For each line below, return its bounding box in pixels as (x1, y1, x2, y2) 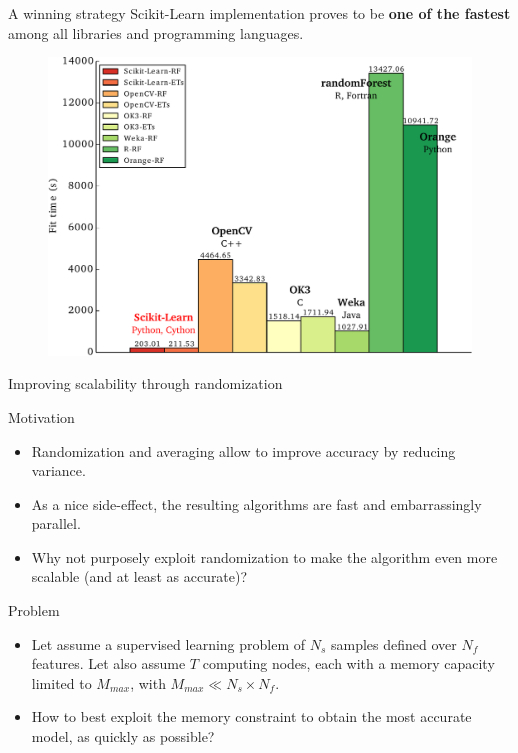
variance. (31, 460, 86, 481)
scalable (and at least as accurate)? (31, 566, 248, 587)
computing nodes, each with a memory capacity (202, 653, 495, 674)
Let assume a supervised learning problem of (31, 633, 306, 654)
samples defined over (330, 633, 457, 654)
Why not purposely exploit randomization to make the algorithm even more (31, 546, 498, 567)
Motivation (8, 406, 75, 427)
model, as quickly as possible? (31, 726, 215, 747)
